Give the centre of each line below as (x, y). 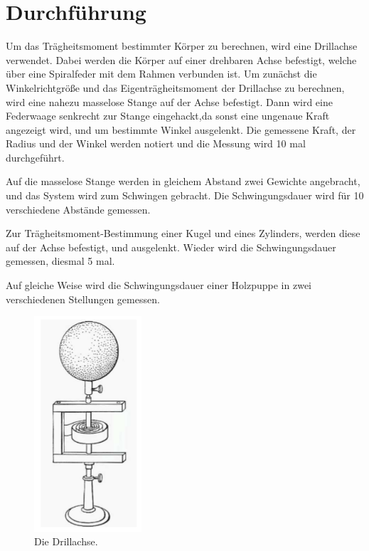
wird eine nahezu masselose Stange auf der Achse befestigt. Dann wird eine (169, 101)
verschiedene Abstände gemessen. (78, 209)
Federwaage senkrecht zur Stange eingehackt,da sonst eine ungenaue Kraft (168, 116)
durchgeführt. (35, 157)
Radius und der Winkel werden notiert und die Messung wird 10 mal (156, 143)
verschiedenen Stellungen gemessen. (83, 299)
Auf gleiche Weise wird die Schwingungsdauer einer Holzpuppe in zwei (159, 285)
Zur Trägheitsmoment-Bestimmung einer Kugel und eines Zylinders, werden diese (183, 233)
